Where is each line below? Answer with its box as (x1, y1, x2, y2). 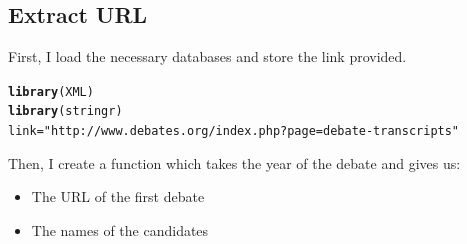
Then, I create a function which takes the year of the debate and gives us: (8, 152, 461, 173)
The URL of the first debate (31, 186, 205, 207)
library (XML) (8, 84, 94, 99)
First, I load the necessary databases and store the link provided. (8, 46, 407, 67)
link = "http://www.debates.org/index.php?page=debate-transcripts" (8, 124, 460, 139)
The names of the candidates (31, 219, 209, 240)
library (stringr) (8, 104, 123, 119)
